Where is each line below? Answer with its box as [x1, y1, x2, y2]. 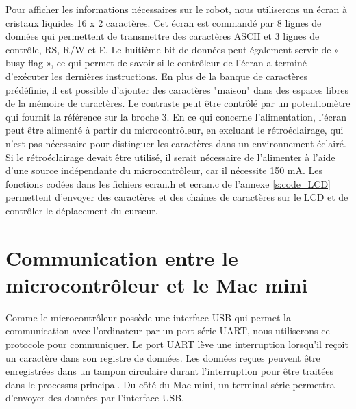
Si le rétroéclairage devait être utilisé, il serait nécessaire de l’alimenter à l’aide [5, 149, 335, 164]
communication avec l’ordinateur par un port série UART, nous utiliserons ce [5, 323, 330, 338]
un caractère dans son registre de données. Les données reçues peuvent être [5, 350, 320, 364]
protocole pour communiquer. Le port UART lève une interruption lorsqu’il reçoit [5, 337, 348, 351]
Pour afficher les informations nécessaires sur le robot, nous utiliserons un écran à [5, 2, 347, 16]
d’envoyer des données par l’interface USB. [5, 391, 185, 405]
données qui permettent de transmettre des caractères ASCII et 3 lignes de [5, 29, 320, 43]
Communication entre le [5, 243, 238, 271]
